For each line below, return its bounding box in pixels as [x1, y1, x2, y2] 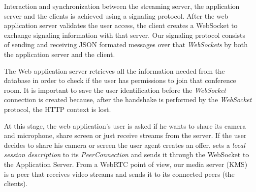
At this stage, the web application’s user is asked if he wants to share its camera [4, 120, 246, 131]
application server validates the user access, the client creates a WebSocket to [4, 20, 238, 30]
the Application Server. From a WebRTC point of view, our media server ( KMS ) [4, 159, 248, 169]
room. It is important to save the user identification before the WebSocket [4, 84, 226, 95]
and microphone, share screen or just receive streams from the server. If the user [4, 130, 247, 140]
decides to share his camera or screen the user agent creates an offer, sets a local [4, 139, 246, 150]
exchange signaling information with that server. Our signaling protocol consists [4, 29, 245, 40]
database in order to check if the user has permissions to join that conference [4, 75, 236, 85]
